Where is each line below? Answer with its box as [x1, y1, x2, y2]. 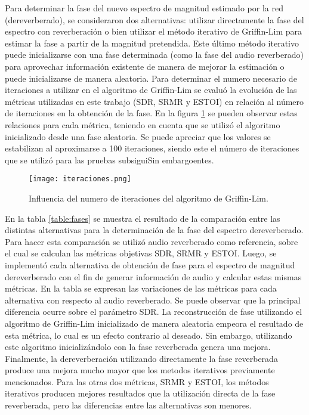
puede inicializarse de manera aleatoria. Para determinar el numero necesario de [5, 72, 297, 84]
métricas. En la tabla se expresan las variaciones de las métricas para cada [5, 282, 277, 295]
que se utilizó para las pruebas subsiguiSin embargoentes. [5, 153, 214, 166]
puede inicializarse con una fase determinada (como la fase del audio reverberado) [5, 48, 304, 61]
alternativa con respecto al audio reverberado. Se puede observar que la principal [5, 293, 301, 306]
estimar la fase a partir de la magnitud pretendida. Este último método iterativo [5, 36, 299, 49]
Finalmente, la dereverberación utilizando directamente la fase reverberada [5, 352, 278, 364]
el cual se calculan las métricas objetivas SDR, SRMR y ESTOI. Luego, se [5, 247, 277, 259]
